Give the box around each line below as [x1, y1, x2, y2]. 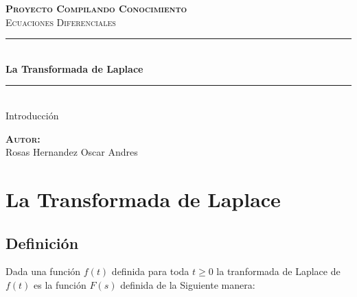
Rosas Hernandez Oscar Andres [5, 145, 138, 159]
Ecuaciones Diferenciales [5, 14, 116, 29]
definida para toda [111, 264, 189, 278]
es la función [34, 277, 87, 292]
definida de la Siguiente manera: [120, 277, 255, 292]
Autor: [5, 131, 41, 145]
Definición [5, 232, 79, 253]
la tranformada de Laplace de [216, 264, 341, 278]
